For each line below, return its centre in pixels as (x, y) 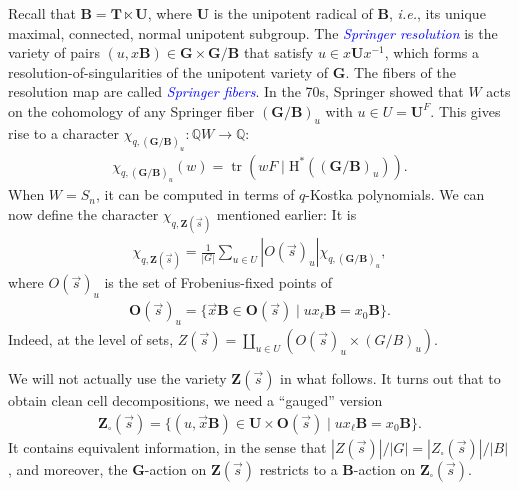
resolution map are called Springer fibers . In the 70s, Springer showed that (236, 91)
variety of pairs (54, 52)
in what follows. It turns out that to (390, 378)
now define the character (83, 214)
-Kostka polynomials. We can (395, 194)
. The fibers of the (400, 71)
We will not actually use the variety (117, 378)
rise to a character (64, 132)
